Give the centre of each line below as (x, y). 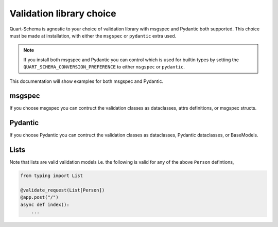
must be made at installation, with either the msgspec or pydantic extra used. (93, 36)
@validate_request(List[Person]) (63, 190)
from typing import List (52, 176)
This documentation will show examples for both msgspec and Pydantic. (86, 81)
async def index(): (45, 204)
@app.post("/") (39, 197)
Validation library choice (63, 13)
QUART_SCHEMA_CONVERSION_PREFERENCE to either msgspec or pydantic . (104, 67)
